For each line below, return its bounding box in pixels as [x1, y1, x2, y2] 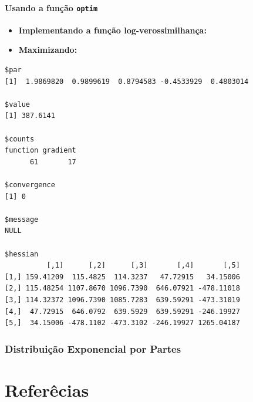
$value [5, 100, 30, 109]
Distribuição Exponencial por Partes [5, 341, 181, 356]
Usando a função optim [5, 1, 98, 13]
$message [5, 215, 39, 224]
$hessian [5, 249, 39, 258]
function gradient [5, 146, 76, 155]
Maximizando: [18, 43, 77, 56]
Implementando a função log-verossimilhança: [18, 23, 207, 36]
